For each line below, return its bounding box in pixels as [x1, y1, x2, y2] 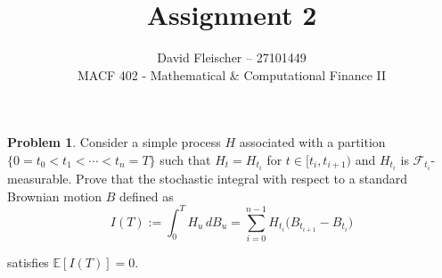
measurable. [7, 169, 72, 187]
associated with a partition [239, 133, 386, 151]
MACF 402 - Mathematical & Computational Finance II [77, 65, 387, 84]
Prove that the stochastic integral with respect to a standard [76, 169, 408, 187]
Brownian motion [7, 186, 102, 205]
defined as [119, 186, 174, 205]
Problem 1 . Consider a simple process [7, 133, 221, 151]
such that [160, 150, 211, 168]
